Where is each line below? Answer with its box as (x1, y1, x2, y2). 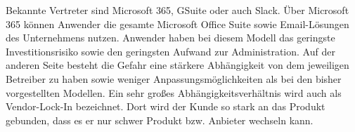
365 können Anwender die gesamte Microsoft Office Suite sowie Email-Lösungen (6, 16, 349, 31)
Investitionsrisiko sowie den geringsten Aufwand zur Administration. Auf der (6, 44, 335, 58)
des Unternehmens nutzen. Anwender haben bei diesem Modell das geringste (6, 30, 335, 45)
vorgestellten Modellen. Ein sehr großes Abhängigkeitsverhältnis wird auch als (6, 85, 342, 100)
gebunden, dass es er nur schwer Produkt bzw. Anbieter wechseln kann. (6, 112, 314, 127)
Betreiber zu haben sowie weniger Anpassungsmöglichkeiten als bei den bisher (6, 71, 342, 86)
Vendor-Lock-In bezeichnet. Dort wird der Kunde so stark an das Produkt (6, 99, 325, 114)
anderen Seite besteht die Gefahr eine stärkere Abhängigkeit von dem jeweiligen (6, 58, 349, 72)
